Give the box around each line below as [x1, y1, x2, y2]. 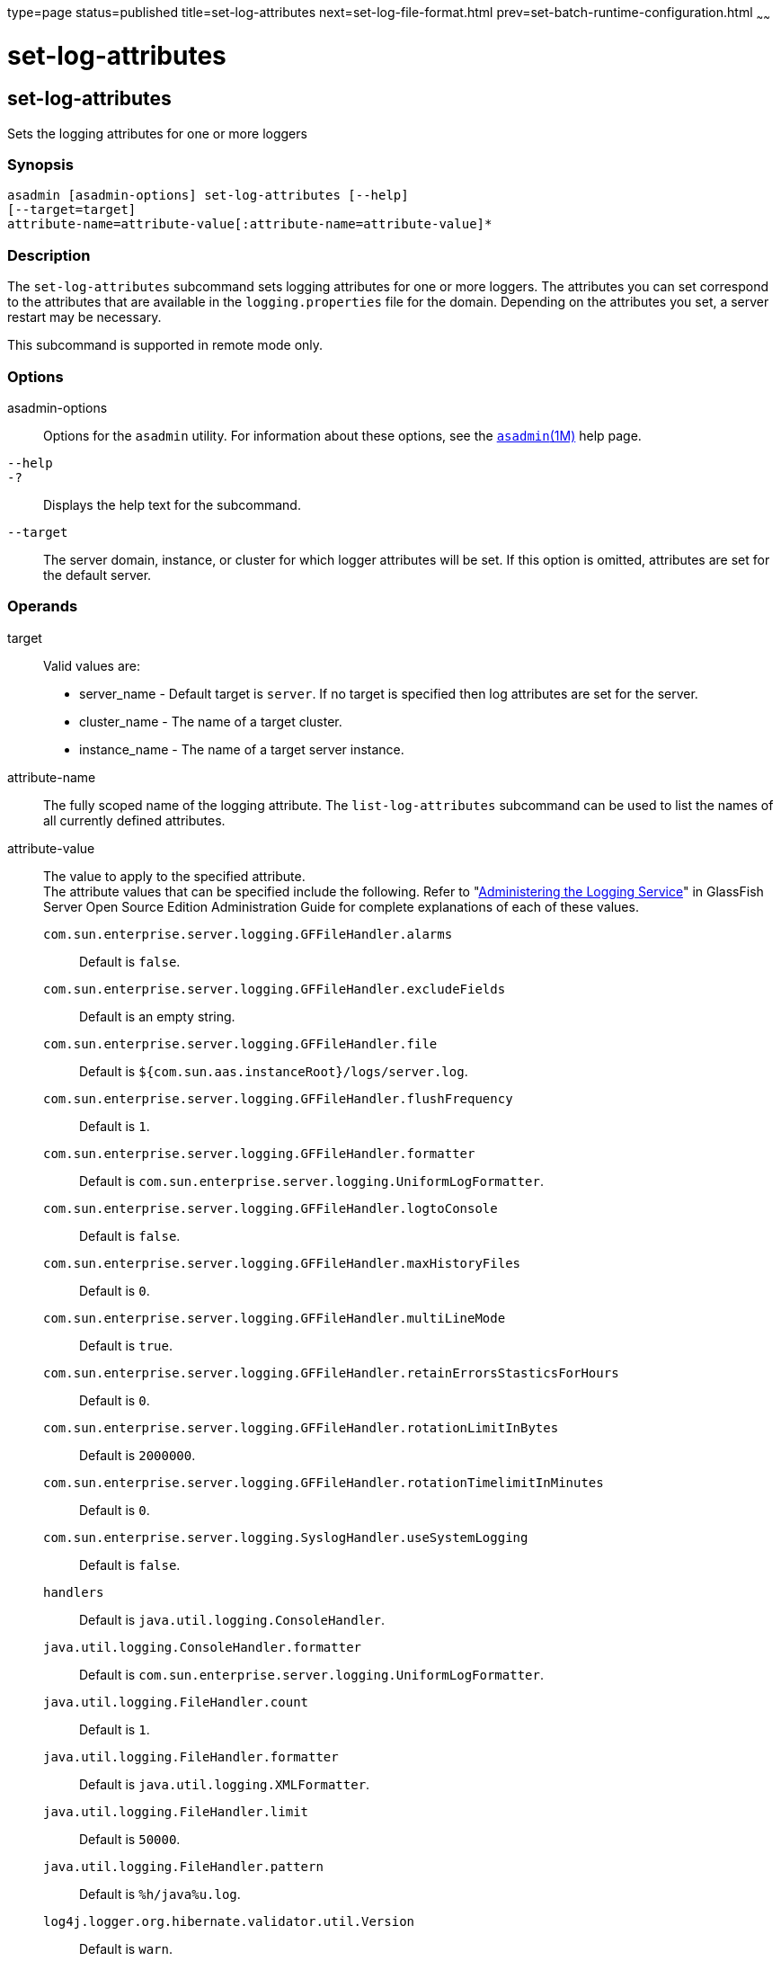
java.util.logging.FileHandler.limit [43, 1804, 309, 1819]
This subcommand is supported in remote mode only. [7, 337, 324, 353]
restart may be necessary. [7, 309, 162, 325]
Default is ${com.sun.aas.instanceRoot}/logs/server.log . [79, 1063, 468, 1079]
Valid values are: [43, 657, 141, 673]
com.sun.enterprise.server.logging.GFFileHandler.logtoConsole [43, 1200, 498, 1216]
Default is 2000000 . [79, 1447, 196, 1463]
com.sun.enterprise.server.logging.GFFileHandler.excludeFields [43, 981, 506, 996]
